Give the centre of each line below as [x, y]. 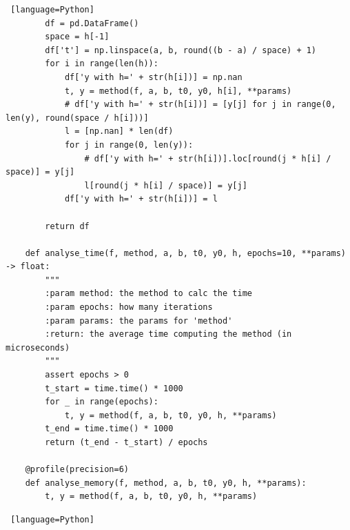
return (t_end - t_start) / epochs [126, 442]
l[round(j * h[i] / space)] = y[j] [166, 185]
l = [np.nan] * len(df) [119, 131]
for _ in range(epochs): [102, 402]
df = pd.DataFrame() [92, 23]
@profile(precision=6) [77, 470]
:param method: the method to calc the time [148, 294]
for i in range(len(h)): [102, 64]
